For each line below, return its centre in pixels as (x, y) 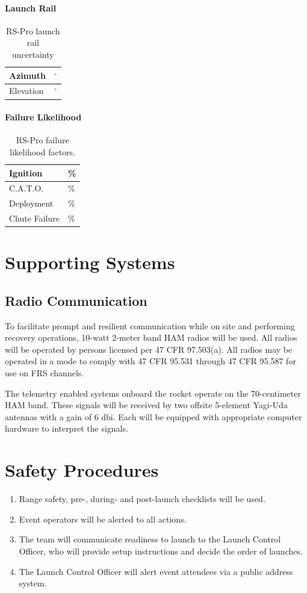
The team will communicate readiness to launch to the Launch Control (150, 539)
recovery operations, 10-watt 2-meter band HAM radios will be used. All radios (151, 337)
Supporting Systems (90, 262)
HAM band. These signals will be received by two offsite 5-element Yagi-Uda (146, 405)
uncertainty (33, 54)
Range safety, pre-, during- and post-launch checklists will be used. (142, 499)
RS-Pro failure (42, 140)
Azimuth (27, 75)
